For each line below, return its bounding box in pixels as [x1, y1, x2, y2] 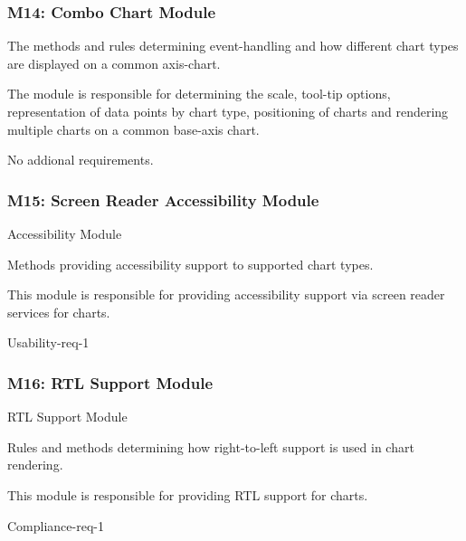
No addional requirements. [7, 150, 154, 169]
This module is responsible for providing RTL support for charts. [7, 485, 368, 504]
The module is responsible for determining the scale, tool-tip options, [7, 84, 391, 103]
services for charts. [7, 302, 110, 321]
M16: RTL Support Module [7, 371, 214, 394]
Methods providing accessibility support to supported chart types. [7, 254, 374, 273]
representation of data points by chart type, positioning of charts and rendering [7, 102, 449, 120]
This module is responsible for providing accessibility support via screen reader [7, 285, 445, 304]
